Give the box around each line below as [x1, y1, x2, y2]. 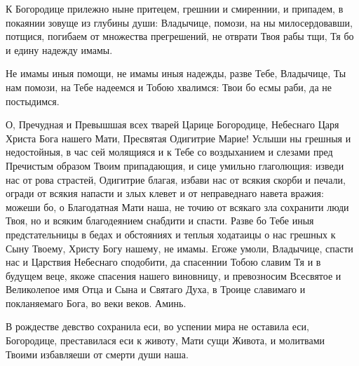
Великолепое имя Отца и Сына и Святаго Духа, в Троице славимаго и [6, 282, 306, 297]
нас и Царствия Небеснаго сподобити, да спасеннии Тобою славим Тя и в [6, 255, 321, 269]
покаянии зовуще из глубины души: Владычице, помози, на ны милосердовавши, [6, 15, 353, 29]
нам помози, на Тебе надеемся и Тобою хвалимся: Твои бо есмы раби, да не [6, 79, 332, 94]
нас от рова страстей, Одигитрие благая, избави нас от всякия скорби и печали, [6, 172, 346, 187]
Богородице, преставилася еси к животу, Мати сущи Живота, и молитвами [6, 333, 325, 348]
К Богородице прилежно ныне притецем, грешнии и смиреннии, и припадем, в [6, 1, 344, 15]
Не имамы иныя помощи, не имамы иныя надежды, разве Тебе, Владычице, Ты [6, 66, 346, 81]
